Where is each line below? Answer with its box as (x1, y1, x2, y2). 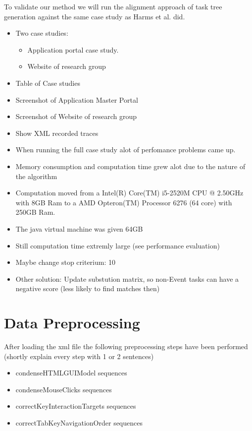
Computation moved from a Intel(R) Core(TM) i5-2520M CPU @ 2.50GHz (15, 187, 244, 198)
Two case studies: (15, 28, 68, 38)
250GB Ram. (15, 207, 55, 217)
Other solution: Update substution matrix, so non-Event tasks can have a (15, 273, 239, 284)
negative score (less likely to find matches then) (15, 283, 160, 294)
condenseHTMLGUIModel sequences (15, 368, 127, 378)
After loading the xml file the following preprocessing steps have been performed (4, 341, 248, 351)
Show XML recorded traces (15, 127, 99, 138)
